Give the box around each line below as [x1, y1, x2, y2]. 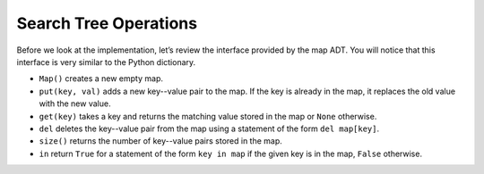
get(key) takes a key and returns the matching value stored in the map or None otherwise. [39, 111, 377, 121]
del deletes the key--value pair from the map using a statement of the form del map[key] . [39, 123, 380, 134]
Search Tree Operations [16, 13, 197, 33]
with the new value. [39, 98, 111, 109]
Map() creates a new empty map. [39, 73, 163, 84]
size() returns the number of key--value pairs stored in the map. [39, 136, 282, 146]
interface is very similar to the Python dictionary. [16, 56, 196, 67]
